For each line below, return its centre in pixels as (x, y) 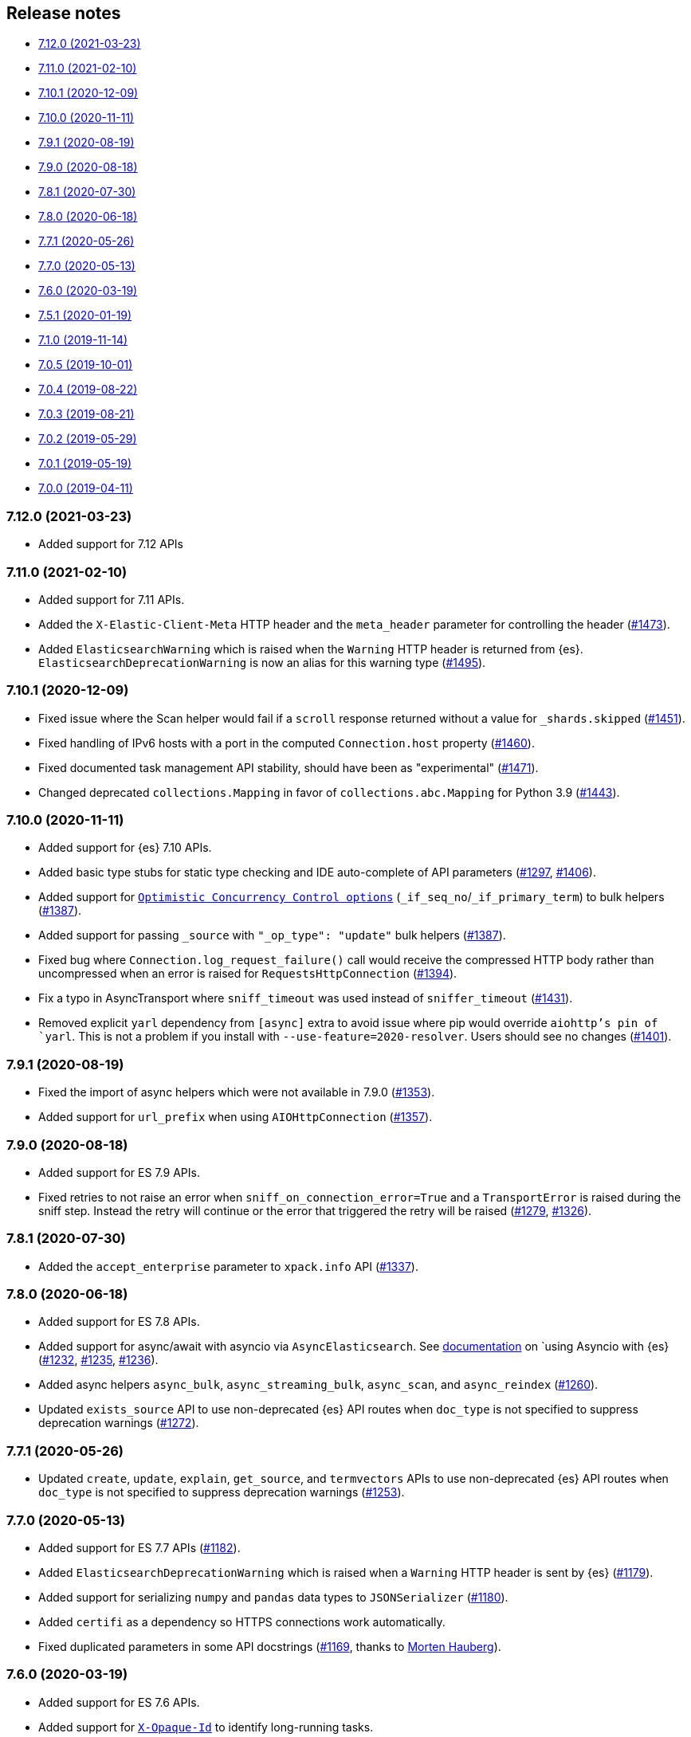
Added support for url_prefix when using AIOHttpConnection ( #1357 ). (236, 1117)
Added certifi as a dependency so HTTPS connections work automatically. (242, 1621)
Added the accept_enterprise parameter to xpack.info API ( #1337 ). (228, 1266)
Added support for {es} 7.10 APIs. (125, 848)
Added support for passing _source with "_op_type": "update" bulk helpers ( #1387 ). (272, 935)
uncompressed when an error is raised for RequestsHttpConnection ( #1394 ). (248, 974)
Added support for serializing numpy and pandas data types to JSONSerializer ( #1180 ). (273, 1597)
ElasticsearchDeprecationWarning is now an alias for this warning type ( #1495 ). (262, 662)
